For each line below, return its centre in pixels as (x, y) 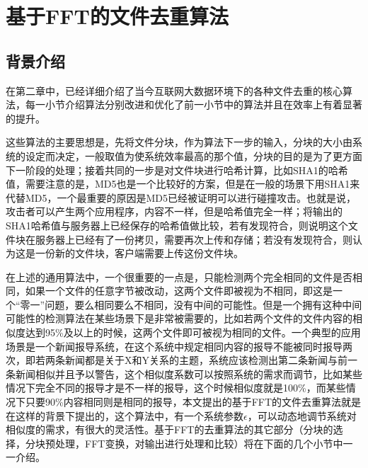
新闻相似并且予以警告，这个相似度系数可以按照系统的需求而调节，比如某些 (189, 373)
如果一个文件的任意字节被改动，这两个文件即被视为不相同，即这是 (179, 291)
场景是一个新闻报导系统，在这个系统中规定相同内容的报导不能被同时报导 (174, 346)
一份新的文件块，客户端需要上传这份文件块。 (139, 253)
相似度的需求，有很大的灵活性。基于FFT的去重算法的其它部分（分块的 (169, 429)
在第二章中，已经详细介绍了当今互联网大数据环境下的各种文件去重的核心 (174, 90)
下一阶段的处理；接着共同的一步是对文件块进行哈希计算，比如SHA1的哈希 (177, 170)
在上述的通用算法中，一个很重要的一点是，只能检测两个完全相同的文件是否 (179, 276)
